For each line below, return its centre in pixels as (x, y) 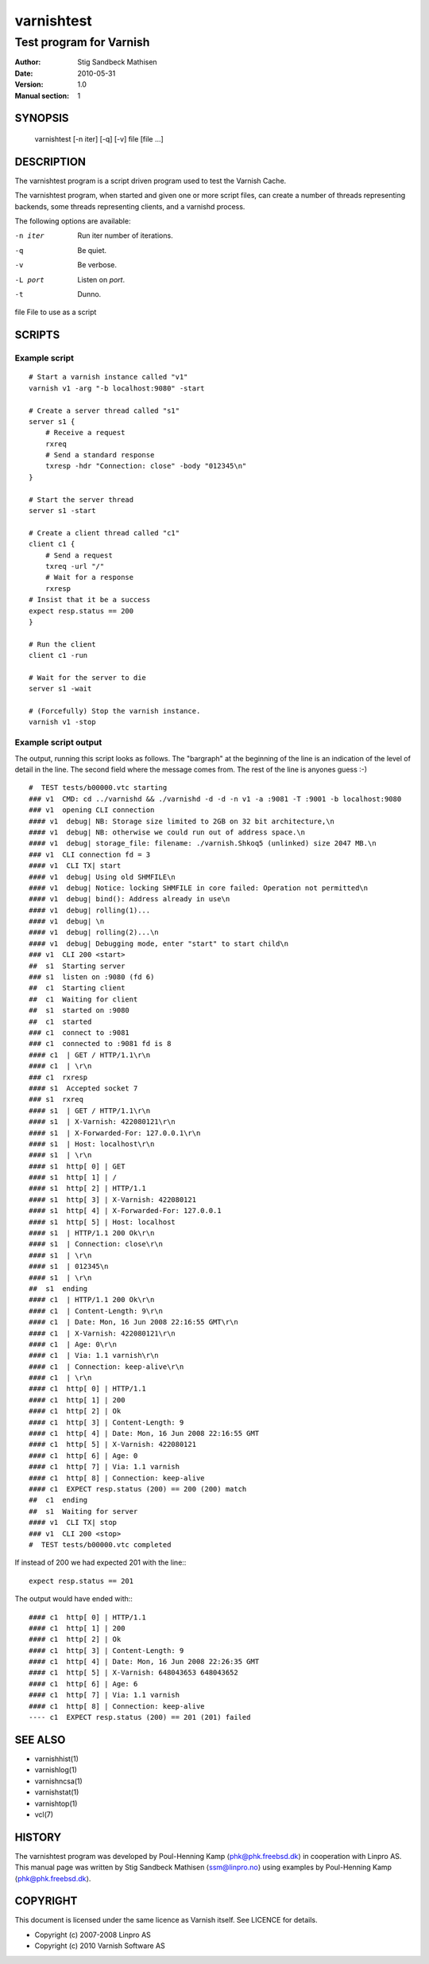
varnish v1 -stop (62, 722)
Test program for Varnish (82, 42)
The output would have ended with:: (73, 1599)
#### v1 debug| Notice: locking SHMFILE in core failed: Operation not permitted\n (199, 888)
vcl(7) (44, 1814)
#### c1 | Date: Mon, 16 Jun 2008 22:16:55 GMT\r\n (133, 1322)
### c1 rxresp (58, 1077)
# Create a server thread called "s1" (104, 410)
